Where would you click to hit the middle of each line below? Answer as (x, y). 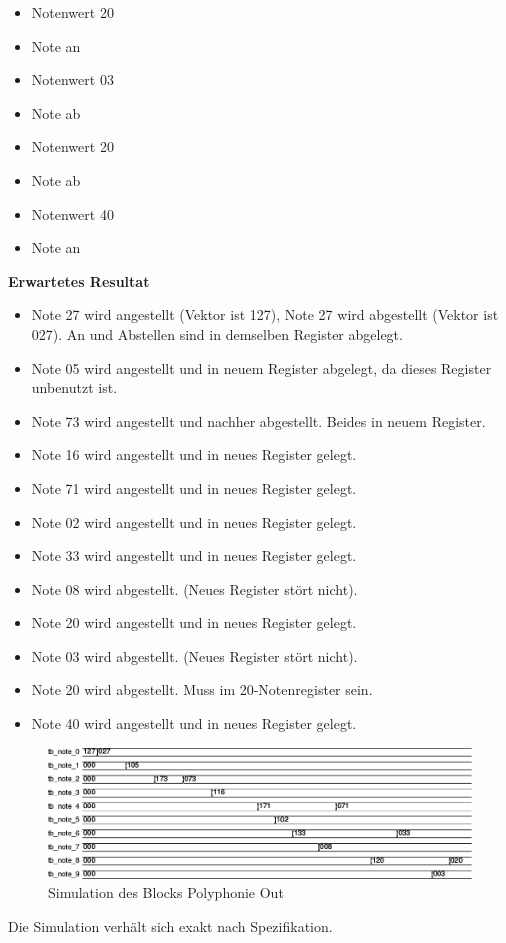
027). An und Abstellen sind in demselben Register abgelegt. (217, 333)
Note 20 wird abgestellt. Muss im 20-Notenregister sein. (202, 689)
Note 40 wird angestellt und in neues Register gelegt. (194, 723)
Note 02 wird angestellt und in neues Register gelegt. (194, 521)
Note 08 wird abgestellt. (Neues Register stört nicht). (194, 588)
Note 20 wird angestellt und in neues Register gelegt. (194, 622)
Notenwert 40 (72, 213)
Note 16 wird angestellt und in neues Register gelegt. (194, 454)
